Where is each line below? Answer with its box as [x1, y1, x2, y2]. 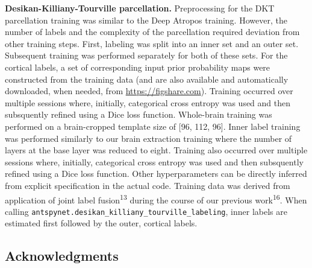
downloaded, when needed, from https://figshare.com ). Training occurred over [5, 85, 293, 97]
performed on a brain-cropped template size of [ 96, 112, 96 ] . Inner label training [5, 120, 301, 132]
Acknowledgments [5, 246, 119, 265]
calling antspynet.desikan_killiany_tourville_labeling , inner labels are [5, 205, 287, 217]
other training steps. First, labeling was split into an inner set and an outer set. [5, 37, 299, 49]
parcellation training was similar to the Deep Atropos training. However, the [5, 13, 287, 26]
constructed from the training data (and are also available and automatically [5, 72, 289, 85]
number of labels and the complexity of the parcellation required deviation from [5, 25, 300, 38]
